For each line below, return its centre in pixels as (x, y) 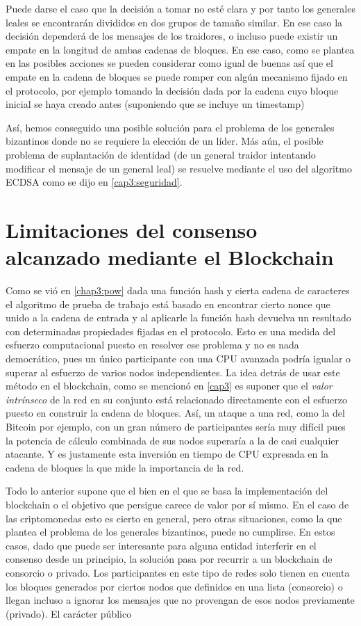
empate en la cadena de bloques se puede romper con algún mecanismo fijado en (177, 76)
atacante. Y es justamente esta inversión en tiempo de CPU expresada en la (167, 454)
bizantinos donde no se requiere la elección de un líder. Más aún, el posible (165, 141)
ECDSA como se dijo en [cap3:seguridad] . (94, 182)
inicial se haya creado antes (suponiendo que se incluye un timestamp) (155, 104)
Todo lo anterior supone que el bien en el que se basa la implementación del (167, 491)
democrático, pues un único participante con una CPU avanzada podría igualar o (178, 358)
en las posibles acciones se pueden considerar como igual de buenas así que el (169, 63)
